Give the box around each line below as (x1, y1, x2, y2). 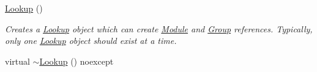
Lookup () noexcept (39, 54, 114, 67)
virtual (5, 54, 30, 67)
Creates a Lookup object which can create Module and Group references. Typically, (5, 22, 313, 35)
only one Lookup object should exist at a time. (5, 34, 177, 47)
